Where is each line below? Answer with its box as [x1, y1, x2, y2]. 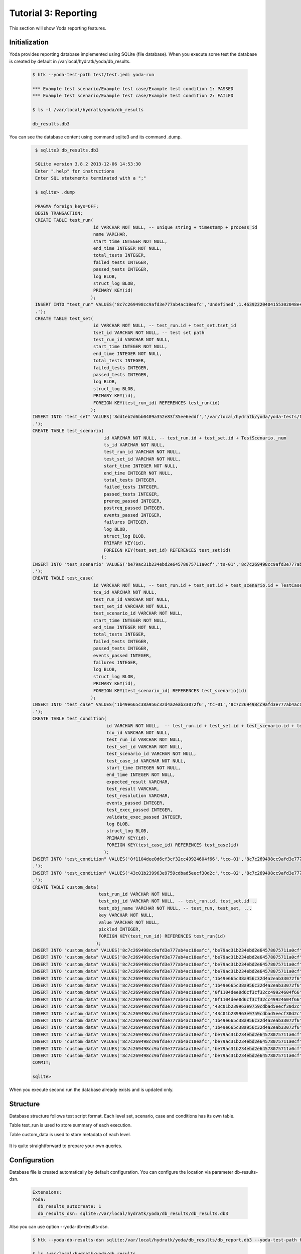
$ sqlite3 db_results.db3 [35, 147, 99, 153]
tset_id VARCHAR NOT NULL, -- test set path [93, 330, 205, 336]
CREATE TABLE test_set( [35, 316, 94, 321]
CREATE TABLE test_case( [32, 575, 94, 581]
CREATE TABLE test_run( [35, 217, 94, 223]
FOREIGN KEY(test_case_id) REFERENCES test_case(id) [106, 842, 239, 848]
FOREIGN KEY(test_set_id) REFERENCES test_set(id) [103, 547, 231, 553]
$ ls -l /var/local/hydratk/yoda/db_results [32, 107, 144, 112]
